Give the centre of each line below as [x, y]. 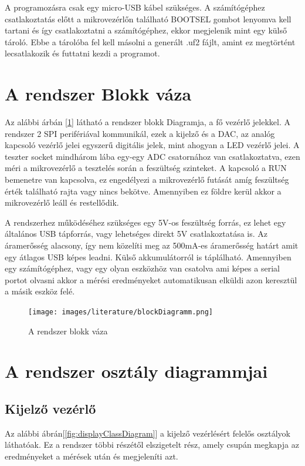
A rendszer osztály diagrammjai [136, 371]
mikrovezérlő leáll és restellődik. [62, 202]
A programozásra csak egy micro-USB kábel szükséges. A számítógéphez [135, 7]
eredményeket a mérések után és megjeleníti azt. [91, 456]
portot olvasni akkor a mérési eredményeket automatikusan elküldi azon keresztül [151, 279]
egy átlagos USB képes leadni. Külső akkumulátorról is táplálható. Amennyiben [148, 257]
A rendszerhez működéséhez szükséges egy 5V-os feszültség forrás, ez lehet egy [145, 222]
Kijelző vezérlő [50, 409]
